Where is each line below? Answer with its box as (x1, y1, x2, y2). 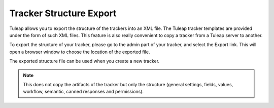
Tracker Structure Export (9, 8, 117, 19)
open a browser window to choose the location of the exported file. (9, 49, 150, 55)
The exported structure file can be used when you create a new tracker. (9, 58, 160, 64)
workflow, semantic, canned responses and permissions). (23, 89, 144, 95)
